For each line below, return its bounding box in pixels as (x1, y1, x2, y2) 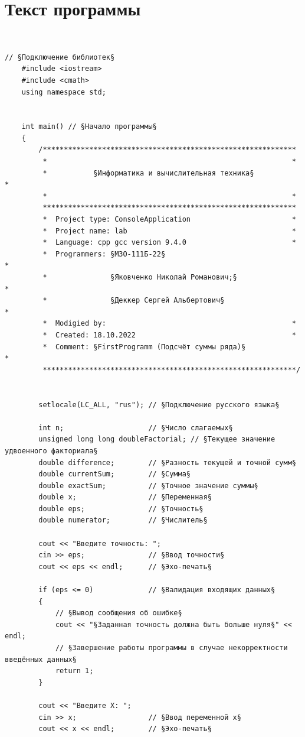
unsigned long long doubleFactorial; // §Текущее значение (38, 435, 276, 444)
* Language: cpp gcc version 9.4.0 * (42, 238, 296, 247)
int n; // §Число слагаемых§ (38, 423, 233, 432)
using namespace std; (21, 87, 106, 96)
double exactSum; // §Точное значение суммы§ (38, 481, 258, 490)
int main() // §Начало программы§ (21, 122, 157, 131)
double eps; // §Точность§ (38, 504, 204, 513)
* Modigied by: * (42, 319, 296, 328)
